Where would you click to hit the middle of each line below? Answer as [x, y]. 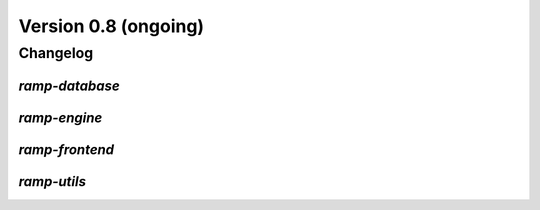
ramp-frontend [66, 149]
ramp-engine [60, 117]
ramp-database [69, 85]
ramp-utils [52, 181]
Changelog [56, 53]
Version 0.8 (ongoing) [111, 26]
